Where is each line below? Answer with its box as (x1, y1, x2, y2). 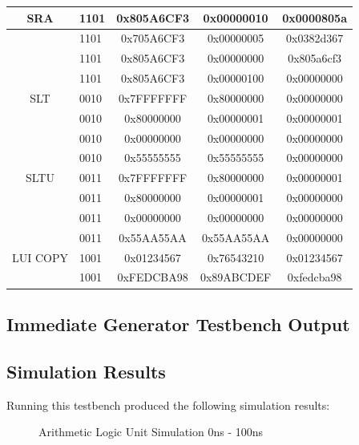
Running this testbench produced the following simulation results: (6, 396, 330, 413)
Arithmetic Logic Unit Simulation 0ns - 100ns (38, 423, 263, 440)
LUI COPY (12, 249, 68, 265)
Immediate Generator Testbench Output (6, 311, 350, 336)
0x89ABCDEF (200, 269, 272, 285)
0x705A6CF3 (120, 30, 185, 47)
